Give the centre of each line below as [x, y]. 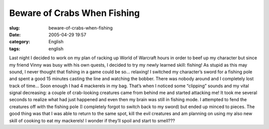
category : [20, 42]
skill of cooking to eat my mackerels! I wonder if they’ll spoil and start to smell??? [92, 121]
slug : [14, 28]
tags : [15, 49]
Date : [15, 34]
